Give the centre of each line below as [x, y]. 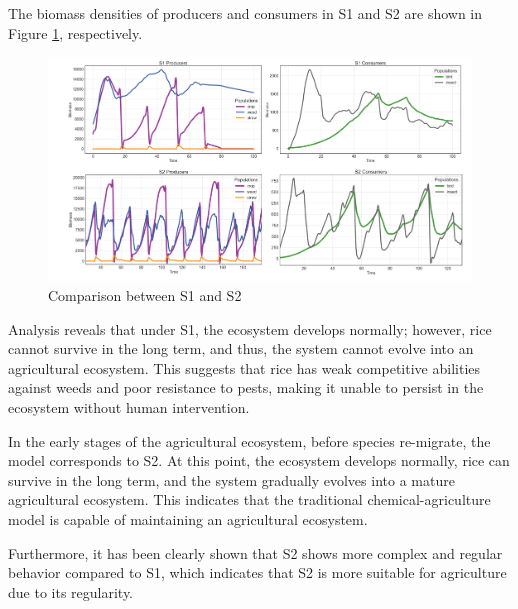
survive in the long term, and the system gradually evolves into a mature [231, 479]
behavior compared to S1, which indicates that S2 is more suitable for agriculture [257, 572]
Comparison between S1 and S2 [145, 295]
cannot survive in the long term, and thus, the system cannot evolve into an [241, 348]
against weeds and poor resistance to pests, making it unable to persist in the [246, 387]
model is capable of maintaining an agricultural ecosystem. [188, 518]
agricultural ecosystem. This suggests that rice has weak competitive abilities [244, 367]
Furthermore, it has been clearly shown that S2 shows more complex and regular [255, 552]
